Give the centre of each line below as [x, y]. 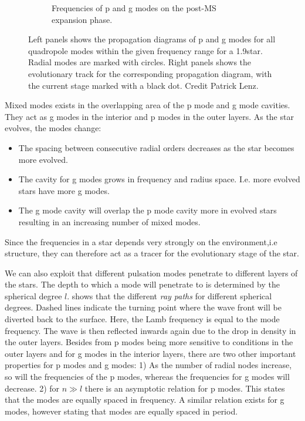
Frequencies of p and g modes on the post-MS [134, 8]
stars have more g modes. [64, 190]
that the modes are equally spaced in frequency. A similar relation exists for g [145, 400]
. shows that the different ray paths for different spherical [170, 295]
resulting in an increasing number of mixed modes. [109, 221]
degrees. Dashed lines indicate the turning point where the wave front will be [143, 307]
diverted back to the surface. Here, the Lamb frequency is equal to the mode [142, 319]
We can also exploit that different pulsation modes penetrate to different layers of [151, 273]
